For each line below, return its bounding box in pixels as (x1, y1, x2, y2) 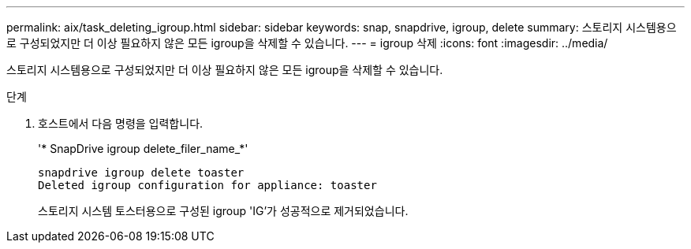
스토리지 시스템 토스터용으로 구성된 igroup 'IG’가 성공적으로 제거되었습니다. (38, 204, 409, 217)
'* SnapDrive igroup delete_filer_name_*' (38, 142, 248, 155)
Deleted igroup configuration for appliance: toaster (38, 179, 377, 191)
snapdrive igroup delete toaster (38, 166, 245, 179)
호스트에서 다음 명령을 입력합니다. (38, 117, 204, 130)
